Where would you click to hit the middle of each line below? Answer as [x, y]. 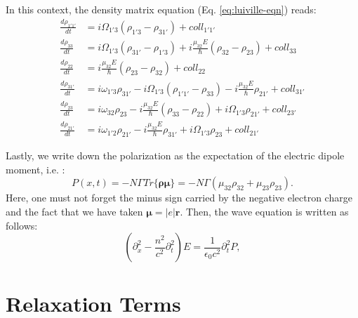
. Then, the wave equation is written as [264, 211]
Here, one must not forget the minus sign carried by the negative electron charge [179, 198]
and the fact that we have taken [74, 211]
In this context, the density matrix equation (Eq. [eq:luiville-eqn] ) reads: [161, 9]
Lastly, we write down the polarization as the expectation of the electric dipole [175, 155]
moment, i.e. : [35, 169]
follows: [22, 225]
